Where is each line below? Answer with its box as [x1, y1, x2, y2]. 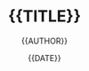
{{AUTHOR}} [20, 35, 69, 46]
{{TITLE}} [7, 6, 82, 27]
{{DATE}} [28, 52, 61, 63]
